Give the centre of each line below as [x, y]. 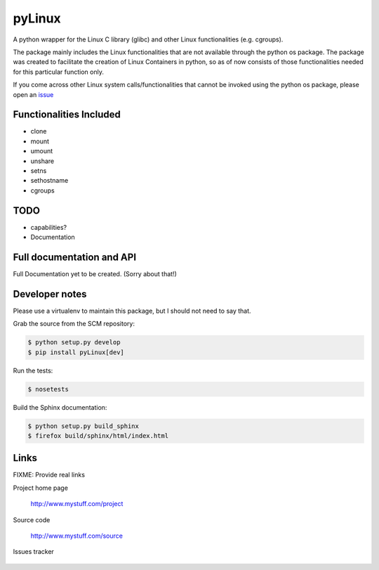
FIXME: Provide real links [49, 475]
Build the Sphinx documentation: [60, 407]
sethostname [49, 181]
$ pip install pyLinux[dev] [76, 352]
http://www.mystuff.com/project [77, 504]
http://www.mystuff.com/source [77, 536]
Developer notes [50, 294]
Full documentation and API [75, 257]
